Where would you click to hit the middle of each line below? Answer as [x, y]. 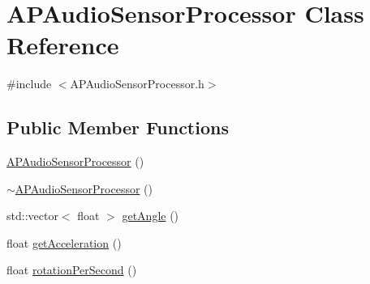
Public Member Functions [118, 127]
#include [29, 84]
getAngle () [151, 216]
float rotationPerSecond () [72, 270]
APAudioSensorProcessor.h [137, 84]
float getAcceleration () [64, 242]
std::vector [32, 216]
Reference [63, 45]
